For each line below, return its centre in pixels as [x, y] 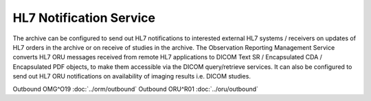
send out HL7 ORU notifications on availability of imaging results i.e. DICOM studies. [132, 76]
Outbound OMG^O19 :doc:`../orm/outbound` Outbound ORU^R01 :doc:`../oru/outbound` [136, 89]
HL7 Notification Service [84, 18]
